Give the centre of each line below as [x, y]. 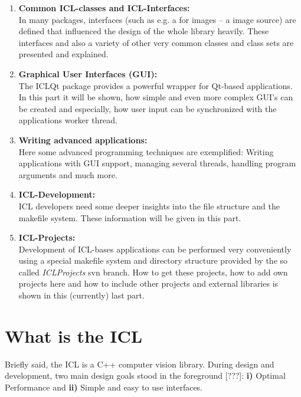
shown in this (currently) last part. [81, 295]
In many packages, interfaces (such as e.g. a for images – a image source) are [157, 19]
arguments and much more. [68, 174]
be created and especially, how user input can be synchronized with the [148, 108]
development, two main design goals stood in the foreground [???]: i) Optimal [145, 375]
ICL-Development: [57, 194]
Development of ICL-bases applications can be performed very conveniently [155, 249]
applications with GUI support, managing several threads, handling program [157, 163]
